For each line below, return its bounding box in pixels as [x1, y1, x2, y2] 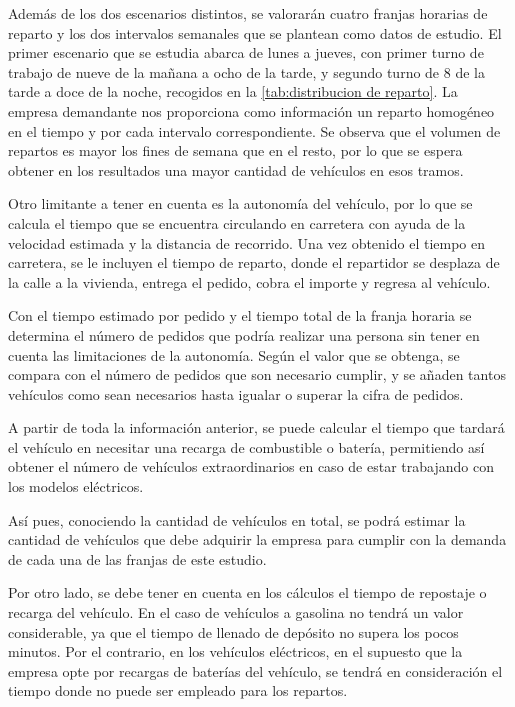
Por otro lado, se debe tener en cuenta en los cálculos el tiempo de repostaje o [8, 582, 487, 603]
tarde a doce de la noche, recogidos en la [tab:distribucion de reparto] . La [8, 81, 458, 102]
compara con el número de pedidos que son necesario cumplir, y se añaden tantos [8, 364, 506, 385]
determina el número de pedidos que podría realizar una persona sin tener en [8, 324, 480, 345]
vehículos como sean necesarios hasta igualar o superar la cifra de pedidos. [8, 383, 464, 404]
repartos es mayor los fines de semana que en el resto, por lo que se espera [8, 140, 463, 161]
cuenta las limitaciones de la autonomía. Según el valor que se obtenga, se [8, 344, 460, 365]
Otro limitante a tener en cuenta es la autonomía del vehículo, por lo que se [8, 193, 473, 214]
